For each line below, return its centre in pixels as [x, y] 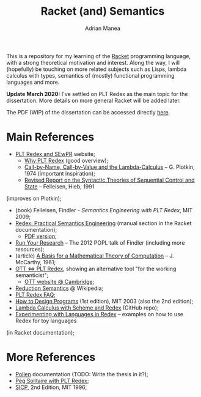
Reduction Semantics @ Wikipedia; [59, 288]
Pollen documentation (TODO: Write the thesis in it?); [82, 374]
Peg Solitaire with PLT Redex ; [52, 380]
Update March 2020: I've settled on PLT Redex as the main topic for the [97, 94]
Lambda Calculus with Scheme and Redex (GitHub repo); [87, 308]
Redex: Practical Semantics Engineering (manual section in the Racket [103, 223]
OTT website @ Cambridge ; [59, 281]
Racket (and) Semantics [103, 11]
